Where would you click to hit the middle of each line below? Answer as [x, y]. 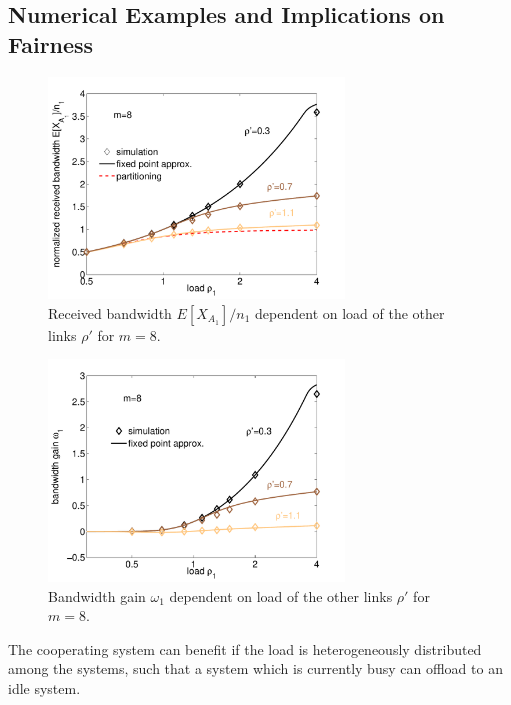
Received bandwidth [110, 312]
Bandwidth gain [97, 595]
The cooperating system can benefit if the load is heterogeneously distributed [245, 648]
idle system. [44, 687]
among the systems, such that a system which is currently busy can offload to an [255, 668]
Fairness [51, 43]
